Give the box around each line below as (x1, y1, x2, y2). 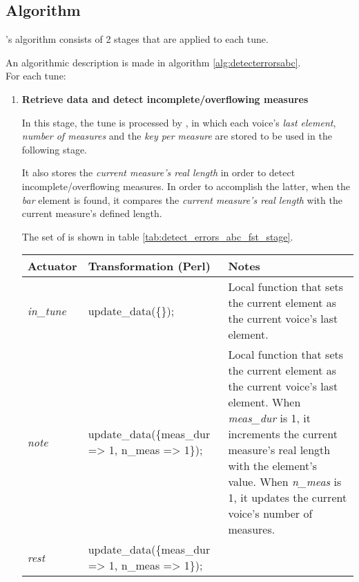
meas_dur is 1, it (228, 410, 311, 426)
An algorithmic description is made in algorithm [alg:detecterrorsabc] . (6, 55, 301, 69)
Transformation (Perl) (88, 258, 211, 274)
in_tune (27, 302, 66, 319)
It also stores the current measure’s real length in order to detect (21, 165, 295, 180)
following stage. (21, 142, 87, 156)
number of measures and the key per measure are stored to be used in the (21, 129, 332, 143)
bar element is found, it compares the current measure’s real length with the (21, 192, 342, 207)
